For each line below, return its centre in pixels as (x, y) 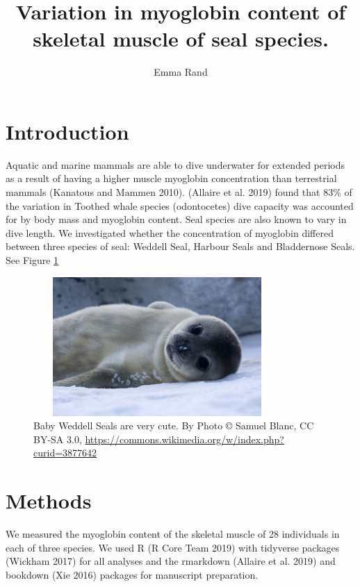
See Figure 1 (32, 260)
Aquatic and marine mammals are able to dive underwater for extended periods (175, 164)
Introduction (67, 131)
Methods (49, 501)
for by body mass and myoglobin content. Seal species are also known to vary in (176, 219)
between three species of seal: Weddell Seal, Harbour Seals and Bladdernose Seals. (180, 246)
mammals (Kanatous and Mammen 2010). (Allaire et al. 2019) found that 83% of (179, 192)
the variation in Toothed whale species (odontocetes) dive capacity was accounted (180, 205)
